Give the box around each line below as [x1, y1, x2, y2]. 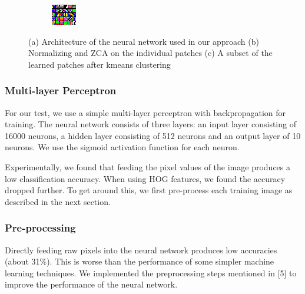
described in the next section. [5, 195, 111, 207]
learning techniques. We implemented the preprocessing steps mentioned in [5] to [5, 266, 297, 279]
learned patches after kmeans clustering [28, 58, 171, 70]
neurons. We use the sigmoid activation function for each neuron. [5, 141, 240, 153]
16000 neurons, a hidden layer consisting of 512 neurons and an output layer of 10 [5, 129, 301, 141]
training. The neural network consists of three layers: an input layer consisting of [5, 118, 296, 130]
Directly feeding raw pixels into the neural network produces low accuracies [5, 243, 277, 256]
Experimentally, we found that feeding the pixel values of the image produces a [5, 160, 291, 173]
